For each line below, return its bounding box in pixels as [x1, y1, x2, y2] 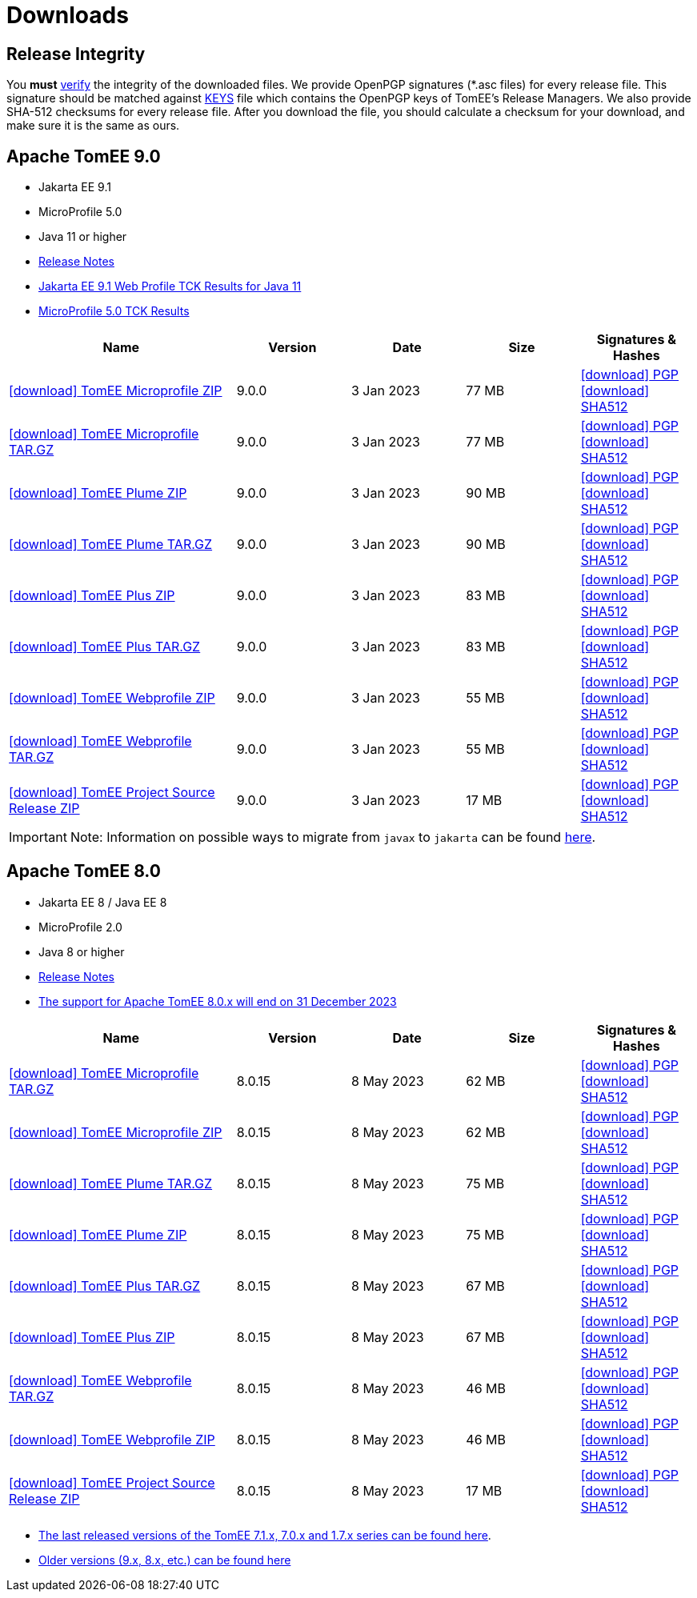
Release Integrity [6, 43, 146, 64]
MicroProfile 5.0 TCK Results [38, 304, 190, 318]
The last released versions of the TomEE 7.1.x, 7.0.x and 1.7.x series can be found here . [38, 1528, 491, 1542]
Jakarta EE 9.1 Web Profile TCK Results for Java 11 [38, 279, 302, 294]
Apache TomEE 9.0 [6, 146, 161, 166]
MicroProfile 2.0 [38, 919, 122, 934]
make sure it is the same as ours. [6, 118, 180, 133]
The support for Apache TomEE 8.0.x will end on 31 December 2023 [38, 994, 397, 1008]
